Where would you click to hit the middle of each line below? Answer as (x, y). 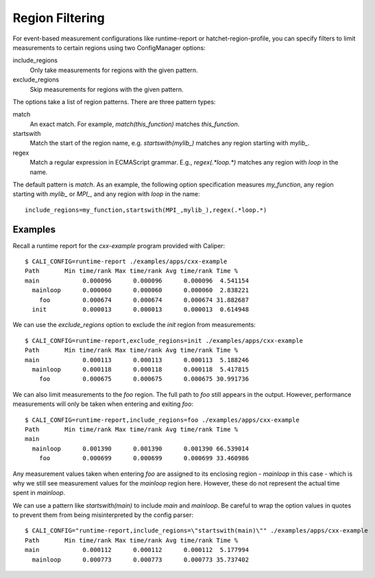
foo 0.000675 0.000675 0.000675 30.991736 (144, 379)
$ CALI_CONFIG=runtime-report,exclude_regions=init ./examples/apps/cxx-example (164, 340)
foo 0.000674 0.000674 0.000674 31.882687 (144, 300)
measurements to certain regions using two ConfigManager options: (109, 47)
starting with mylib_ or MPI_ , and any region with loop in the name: (106, 194)
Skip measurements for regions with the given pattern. (107, 89)
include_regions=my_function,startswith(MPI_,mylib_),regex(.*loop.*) (146, 210)
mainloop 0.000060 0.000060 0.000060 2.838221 (141, 290)
